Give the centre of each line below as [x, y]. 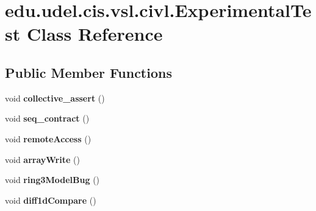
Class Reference [95, 34]
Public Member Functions [88, 72]
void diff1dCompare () [51, 200]
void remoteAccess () [48, 138]
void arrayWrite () [42, 159]
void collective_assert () [55, 98]
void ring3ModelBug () [52, 180]
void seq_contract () [47, 118]
